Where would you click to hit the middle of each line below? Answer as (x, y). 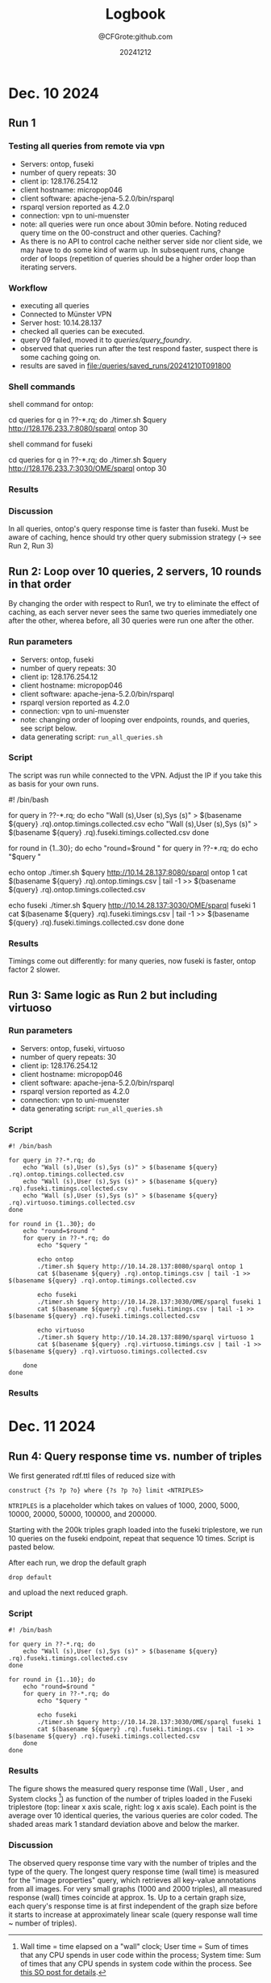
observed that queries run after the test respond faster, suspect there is (139, 348)
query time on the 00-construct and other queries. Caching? (121, 232)
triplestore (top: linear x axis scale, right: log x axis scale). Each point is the (133, 1807)
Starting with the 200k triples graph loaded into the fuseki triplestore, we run (135, 1530)
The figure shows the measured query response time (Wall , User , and (126, 1788)
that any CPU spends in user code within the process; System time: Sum (140, 1955)
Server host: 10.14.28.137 (61, 322)
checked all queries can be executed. (82, 331)
